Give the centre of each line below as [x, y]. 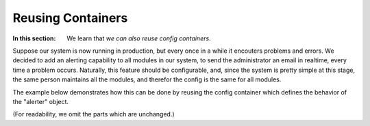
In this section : [34, 38]
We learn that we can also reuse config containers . [139, 38]
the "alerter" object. [40, 101]
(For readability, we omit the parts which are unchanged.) [94, 114]
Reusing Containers [70, 18]
